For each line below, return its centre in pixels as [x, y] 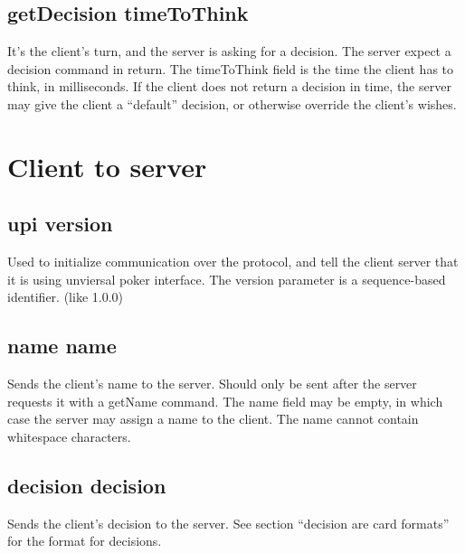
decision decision [87, 485]
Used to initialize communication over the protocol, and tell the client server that [233, 262]
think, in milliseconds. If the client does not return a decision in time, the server [229, 86]
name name [62, 346]
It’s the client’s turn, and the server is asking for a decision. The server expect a [229, 51]
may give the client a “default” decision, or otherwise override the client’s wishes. [232, 103]
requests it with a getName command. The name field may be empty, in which [225, 401]
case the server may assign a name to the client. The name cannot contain [213, 419]
